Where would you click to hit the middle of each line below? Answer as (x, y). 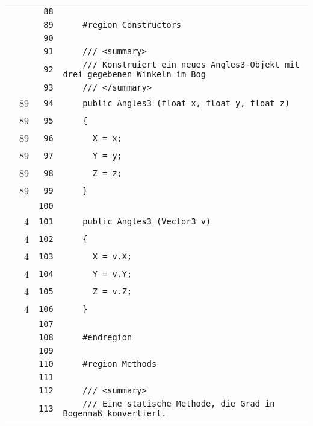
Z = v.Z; (112, 291)
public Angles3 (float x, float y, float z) (186, 103)
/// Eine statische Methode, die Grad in (179, 404)
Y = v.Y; (112, 274)
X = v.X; (112, 256)
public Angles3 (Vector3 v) (147, 221)
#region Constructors (132, 25)
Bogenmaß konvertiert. (115, 413)
